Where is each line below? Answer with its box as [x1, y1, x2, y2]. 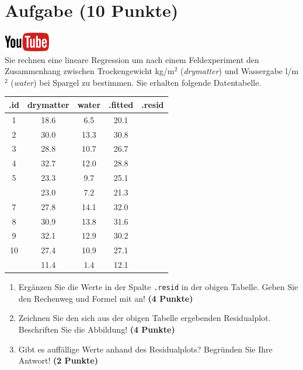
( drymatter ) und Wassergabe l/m [180, 65, 299, 77]
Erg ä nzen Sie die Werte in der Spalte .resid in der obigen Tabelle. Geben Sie [18, 281, 298, 293]
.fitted [109, 98, 134, 110]
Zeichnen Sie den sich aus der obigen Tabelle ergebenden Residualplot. [18, 312, 271, 324]
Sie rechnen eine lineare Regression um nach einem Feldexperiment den [5, 53, 259, 65]
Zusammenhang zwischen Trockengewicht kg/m [5, 65, 175, 77]
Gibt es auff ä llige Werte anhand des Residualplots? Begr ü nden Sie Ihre [18, 343, 273, 355]
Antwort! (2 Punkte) [18, 354, 98, 366]
